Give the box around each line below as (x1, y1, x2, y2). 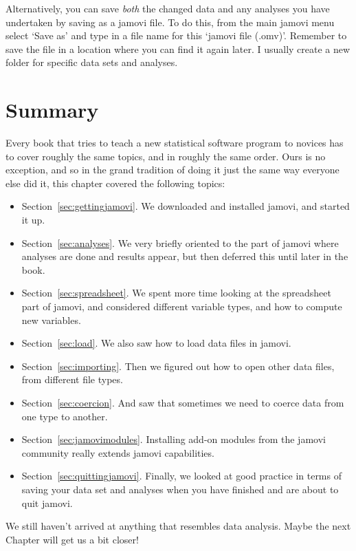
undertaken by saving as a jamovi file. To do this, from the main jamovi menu (5, 14, 335, 29)
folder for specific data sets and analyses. (5, 55, 178, 69)
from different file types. (21, 372, 123, 387)
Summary (5, 96, 99, 124)
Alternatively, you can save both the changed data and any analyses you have (5, 1, 330, 15)
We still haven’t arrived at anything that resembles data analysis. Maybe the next (5, 519, 351, 533)
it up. (21, 213, 45, 227)
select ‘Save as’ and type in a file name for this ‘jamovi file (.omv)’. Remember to (5, 28, 347, 43)
